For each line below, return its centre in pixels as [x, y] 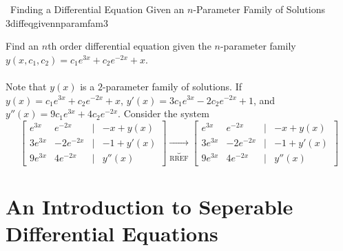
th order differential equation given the [129, 46]
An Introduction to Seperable [149, 207]
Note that [26, 86]
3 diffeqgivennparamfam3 [57, 22]
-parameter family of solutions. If [172, 86]
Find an [22, 46]
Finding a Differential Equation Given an [97, 9]
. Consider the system [164, 113]
